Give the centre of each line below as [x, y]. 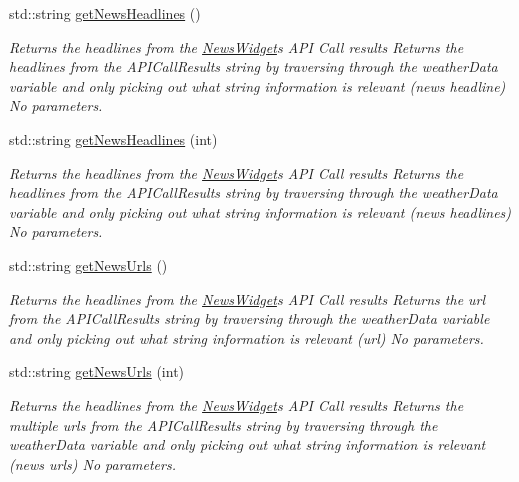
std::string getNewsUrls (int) [97, 371]
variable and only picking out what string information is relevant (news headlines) [260, 211]
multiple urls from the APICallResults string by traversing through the [223, 424]
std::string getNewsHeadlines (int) [113, 138]
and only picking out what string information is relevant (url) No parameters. [246, 337]
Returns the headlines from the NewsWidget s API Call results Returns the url [247, 298]
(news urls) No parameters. [92, 463]
